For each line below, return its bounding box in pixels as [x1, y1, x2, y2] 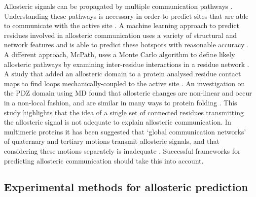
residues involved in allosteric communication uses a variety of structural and [4, 30, 237, 40]
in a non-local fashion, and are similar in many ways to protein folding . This [4, 97, 237, 107]
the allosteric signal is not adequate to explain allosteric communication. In [4, 117, 231, 127]
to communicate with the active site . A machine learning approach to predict [4, 20, 239, 31]
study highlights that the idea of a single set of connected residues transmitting [4, 107, 244, 117]
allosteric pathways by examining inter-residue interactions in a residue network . [4, 59, 249, 69]
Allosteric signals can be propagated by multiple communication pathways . [4, 1, 233, 11]
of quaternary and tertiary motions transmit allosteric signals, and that [4, 136, 219, 146]
